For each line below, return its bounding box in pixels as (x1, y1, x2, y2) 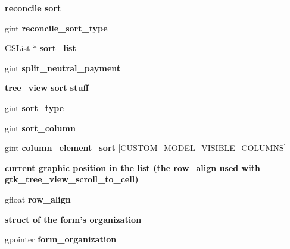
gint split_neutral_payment (5, 61, 121, 74)
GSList (5, 42, 30, 54)
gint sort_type (5, 101, 64, 114)
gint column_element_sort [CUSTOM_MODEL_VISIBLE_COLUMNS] (5, 141, 286, 154)
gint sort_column (5, 121, 76, 134)
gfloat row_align (5, 193, 71, 205)
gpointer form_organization (5, 233, 117, 245)
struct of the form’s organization (5, 213, 142, 225)
